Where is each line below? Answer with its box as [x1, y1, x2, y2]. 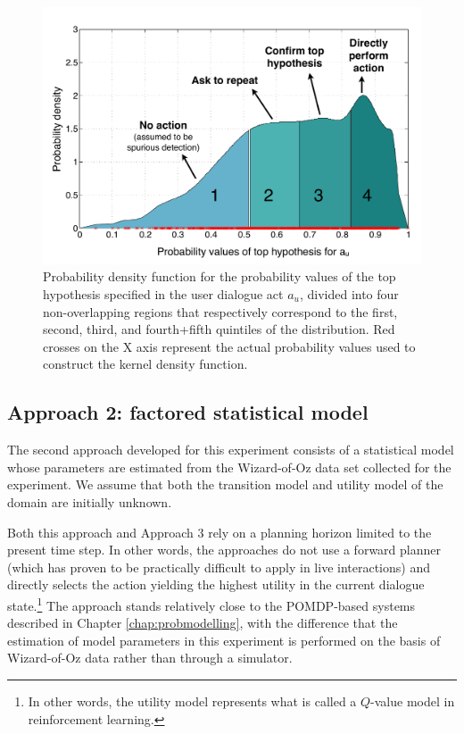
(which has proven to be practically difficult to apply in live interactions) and [7, 557, 430, 576]
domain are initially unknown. [7, 492, 172, 511]
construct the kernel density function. [43, 354, 248, 373]
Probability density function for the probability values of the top [43, 267, 396, 286]
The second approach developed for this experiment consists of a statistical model [7, 440, 454, 459]
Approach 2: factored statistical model [7, 398, 369, 426]
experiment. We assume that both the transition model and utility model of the [7, 475, 443, 494]
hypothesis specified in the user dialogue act [43, 284, 284, 303]
